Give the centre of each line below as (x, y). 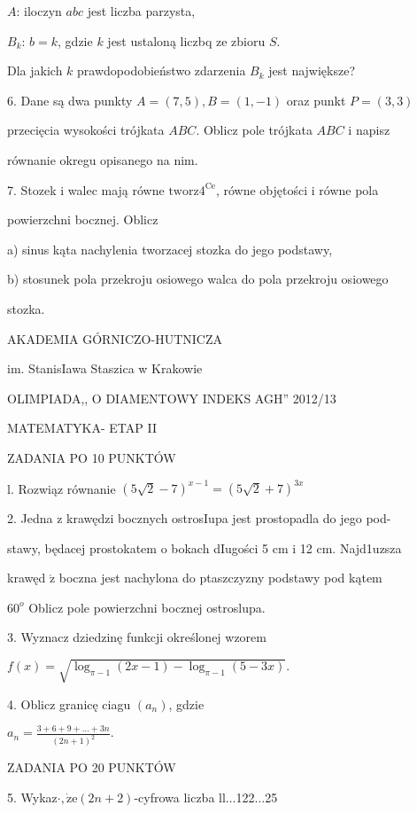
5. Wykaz (32, 797)
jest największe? (312, 70)
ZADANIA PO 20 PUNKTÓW (92, 767)
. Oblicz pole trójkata (254, 130)
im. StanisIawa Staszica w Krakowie (105, 368)
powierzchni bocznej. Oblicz (83, 219)
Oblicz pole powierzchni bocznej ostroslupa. (147, 607)
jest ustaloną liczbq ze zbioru (186, 40)
